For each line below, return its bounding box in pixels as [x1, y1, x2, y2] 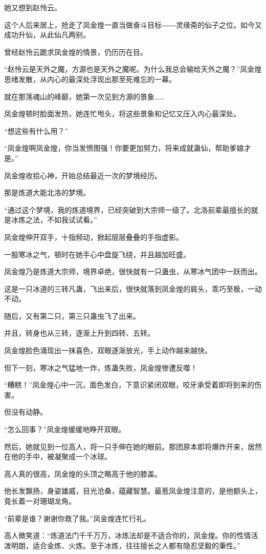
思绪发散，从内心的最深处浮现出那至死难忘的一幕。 [4, 73, 176, 84]
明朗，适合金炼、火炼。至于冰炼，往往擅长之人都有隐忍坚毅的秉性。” [11, 540, 240, 550]
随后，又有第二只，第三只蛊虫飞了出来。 [4, 310, 140, 321]
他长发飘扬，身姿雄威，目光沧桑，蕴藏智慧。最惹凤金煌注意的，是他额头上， [4, 485, 262, 496]
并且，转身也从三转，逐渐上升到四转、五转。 [4, 327, 154, 338]
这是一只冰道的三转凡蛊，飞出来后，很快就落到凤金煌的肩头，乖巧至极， [4, 283, 248, 294]
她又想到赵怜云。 [4, 2, 61, 12]
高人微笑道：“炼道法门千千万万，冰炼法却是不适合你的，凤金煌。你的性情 [4, 530, 251, 541]
